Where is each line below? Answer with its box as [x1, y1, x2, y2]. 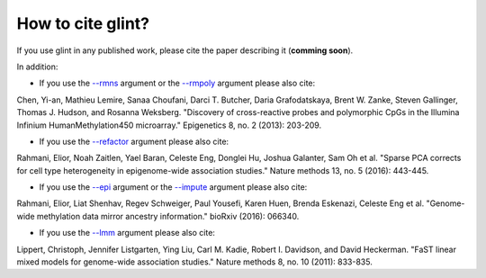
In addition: [16, 61, 58, 72]
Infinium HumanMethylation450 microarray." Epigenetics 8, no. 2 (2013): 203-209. [16, 120, 322, 130]
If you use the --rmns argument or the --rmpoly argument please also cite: [39, 77, 316, 89]
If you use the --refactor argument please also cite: [39, 136, 229, 147]
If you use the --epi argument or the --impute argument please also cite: [39, 182, 308, 193]
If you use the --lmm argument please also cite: [39, 228, 216, 238]
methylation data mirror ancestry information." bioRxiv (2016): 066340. [36, 211, 300, 221]
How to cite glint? [16, 13, 150, 33]
